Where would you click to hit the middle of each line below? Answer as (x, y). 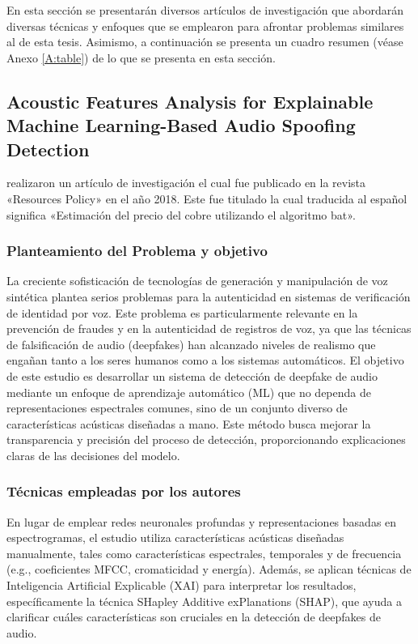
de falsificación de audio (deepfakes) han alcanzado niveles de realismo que (191, 344)
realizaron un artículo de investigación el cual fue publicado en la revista (186, 183)
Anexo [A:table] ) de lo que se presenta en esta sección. (141, 57)
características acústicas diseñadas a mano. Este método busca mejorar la (189, 423)
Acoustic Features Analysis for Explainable (190, 101)
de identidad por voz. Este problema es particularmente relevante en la (182, 312)
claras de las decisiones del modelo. (93, 455)
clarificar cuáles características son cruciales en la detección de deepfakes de (194, 617)
